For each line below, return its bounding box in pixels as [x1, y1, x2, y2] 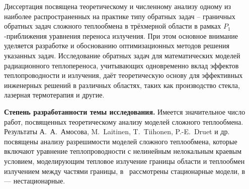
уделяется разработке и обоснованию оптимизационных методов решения [4, 40, 229, 51]
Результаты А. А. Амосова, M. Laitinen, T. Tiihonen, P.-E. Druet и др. [4, 126, 230, 137]
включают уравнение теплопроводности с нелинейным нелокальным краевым [4, 146, 242, 156]
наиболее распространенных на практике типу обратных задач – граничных [4, 11, 235, 21]
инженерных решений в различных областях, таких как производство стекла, [4, 79, 240, 90]
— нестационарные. [4, 175, 65, 186]
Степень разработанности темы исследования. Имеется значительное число [4, 106, 245, 117]
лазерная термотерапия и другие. [4, 89, 105, 100]
